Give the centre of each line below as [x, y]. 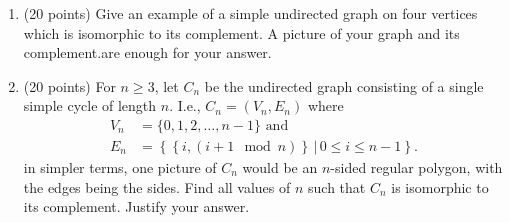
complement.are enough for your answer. [147, 52]
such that [337, 186]
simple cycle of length [90, 105]
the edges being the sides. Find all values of [157, 186]
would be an [280, 167]
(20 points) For [69, 85]
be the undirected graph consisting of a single [344, 85]
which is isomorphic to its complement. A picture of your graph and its [241, 32]
